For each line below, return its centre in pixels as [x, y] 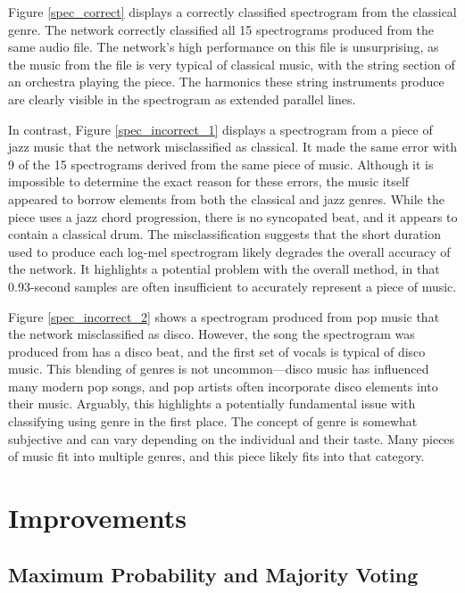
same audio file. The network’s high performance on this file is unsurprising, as [224, 47]
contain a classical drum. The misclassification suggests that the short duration [224, 234]
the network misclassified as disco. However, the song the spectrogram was [212, 334]
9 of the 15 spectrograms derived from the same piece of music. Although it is [221, 164]
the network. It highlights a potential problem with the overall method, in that [224, 269]
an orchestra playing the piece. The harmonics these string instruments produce [226, 82]
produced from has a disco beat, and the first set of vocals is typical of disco [217, 351]
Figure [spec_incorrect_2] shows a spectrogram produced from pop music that [224, 316]
